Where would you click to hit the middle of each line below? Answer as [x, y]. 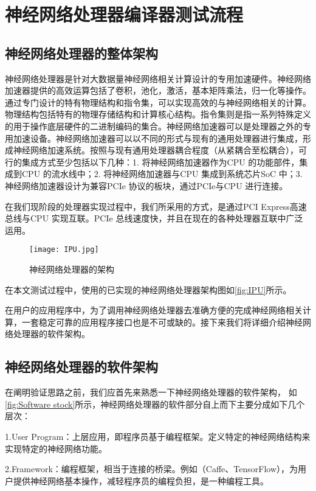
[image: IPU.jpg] [64, 250]
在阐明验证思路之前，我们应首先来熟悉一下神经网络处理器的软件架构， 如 [151, 392]
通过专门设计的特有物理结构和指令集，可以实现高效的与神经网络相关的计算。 [158, 102]
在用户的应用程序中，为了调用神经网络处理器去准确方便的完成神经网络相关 [154, 310]
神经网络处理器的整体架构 [81, 53]
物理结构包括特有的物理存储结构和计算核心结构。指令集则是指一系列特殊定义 [158, 114]
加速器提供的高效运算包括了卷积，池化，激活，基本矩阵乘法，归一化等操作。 [158, 90]
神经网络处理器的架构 [72, 269]
